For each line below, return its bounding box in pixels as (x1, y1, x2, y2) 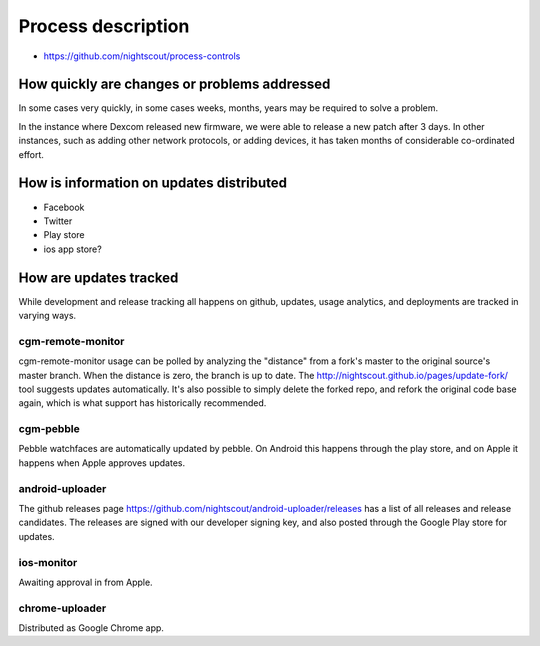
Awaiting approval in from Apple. (18, 576, 154, 588)
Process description (18, 15, 190, 37)
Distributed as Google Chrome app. (18, 622, 165, 634)
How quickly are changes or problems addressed (18, 76, 331, 93)
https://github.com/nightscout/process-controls (43, 50, 241, 62)
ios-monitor (18, 555, 78, 569)
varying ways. (18, 310, 77, 321)
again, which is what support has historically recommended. (18, 397, 267, 409)
